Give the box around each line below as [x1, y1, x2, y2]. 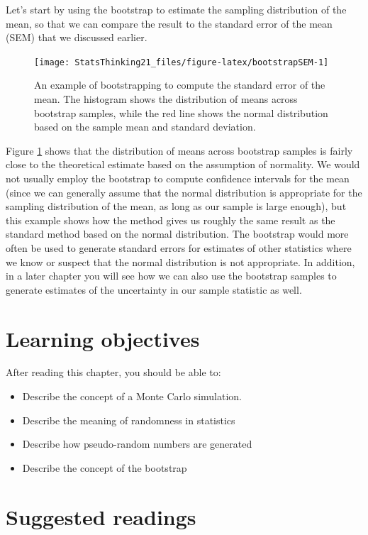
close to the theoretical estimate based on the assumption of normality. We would [6, 157, 360, 172]
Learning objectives [6, 324, 200, 353]
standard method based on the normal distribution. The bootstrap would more [6, 226, 349, 241]
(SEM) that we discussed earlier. [6, 30, 147, 45]
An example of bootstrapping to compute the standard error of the [34, 77, 325, 92]
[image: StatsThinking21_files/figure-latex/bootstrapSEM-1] [34, 57, 329, 67]
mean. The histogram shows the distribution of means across [34, 92, 298, 106]
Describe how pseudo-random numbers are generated [22, 436, 252, 451]
